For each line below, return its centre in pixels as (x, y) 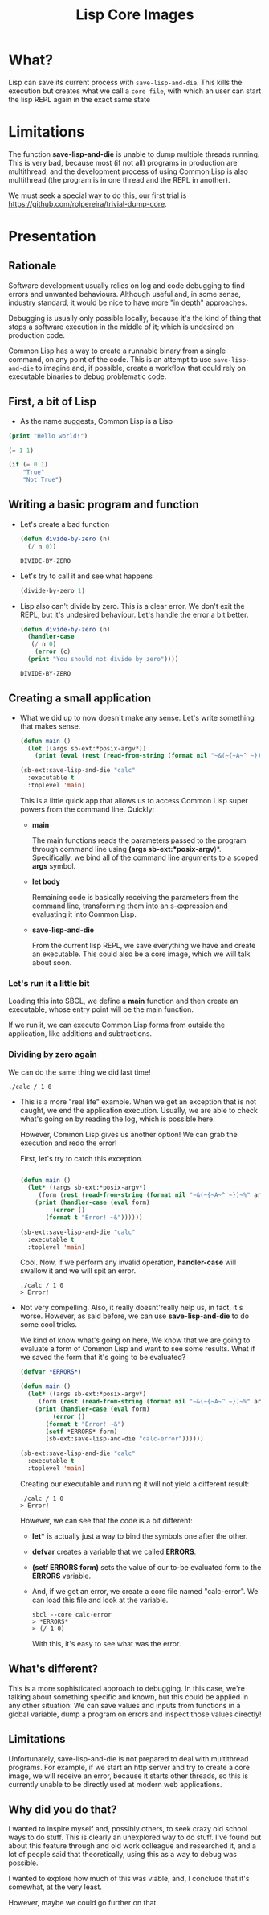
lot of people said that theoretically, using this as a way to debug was (122, 1855)
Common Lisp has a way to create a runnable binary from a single (117, 351)
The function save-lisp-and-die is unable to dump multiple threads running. (134, 154)
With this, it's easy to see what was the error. (106, 1643)
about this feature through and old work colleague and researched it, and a (132, 1846)
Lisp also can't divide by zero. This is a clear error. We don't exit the (132, 606)
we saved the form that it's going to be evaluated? (103, 1358)
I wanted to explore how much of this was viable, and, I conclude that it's (129, 1879)
